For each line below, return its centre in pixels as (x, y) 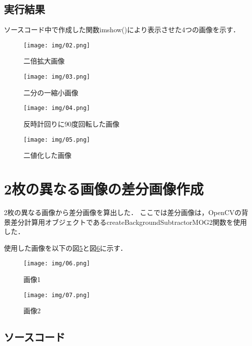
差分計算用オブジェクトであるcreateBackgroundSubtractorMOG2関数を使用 (129, 222)
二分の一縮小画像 (51, 92)
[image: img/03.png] (57, 77)
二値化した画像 (47, 155)
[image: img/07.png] (57, 295)
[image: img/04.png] (57, 108)
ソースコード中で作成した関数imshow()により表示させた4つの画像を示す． (122, 30)
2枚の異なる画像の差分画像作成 (104, 188)
